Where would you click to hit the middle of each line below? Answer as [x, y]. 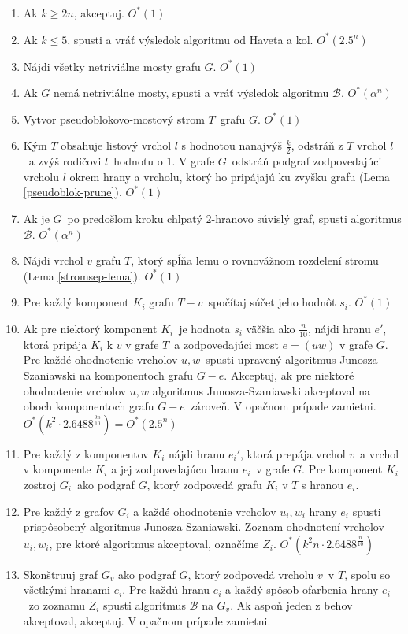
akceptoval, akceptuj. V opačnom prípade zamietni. [147, 620]
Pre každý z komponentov [86, 453]
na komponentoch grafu [136, 374]
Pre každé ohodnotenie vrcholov [100, 360]
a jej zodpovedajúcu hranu [175, 469]
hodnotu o [138, 161]
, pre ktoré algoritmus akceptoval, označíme [154, 543]
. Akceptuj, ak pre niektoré [289, 374]
